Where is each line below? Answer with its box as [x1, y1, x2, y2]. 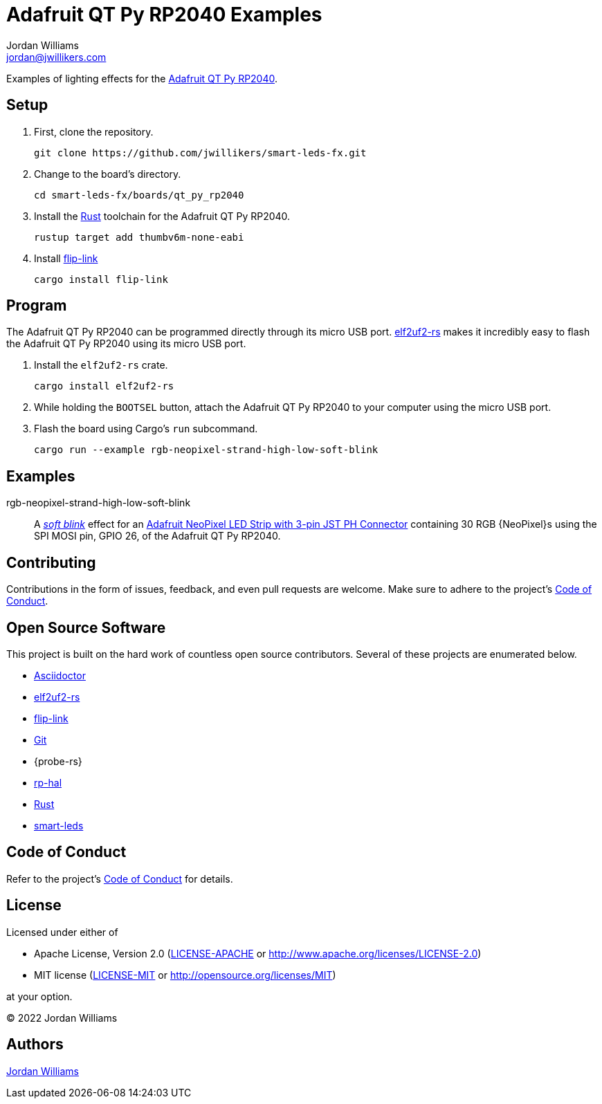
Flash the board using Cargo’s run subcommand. [34, 423, 258, 435]
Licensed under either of [6, 926, 118, 938]
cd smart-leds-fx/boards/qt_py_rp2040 [34, 189, 244, 201]
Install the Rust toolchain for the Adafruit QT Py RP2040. [34, 210, 291, 222]
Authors [6, 1036, 64, 1054]
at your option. [6, 990, 73, 1002]
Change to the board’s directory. [34, 167, 181, 180]
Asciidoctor [34, 669, 86, 681]
